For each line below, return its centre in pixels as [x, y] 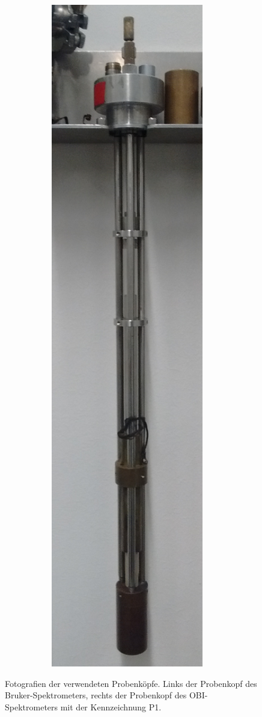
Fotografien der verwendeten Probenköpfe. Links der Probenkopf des [131, 683]
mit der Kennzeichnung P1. [111, 706]
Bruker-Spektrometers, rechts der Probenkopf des [96, 695]
